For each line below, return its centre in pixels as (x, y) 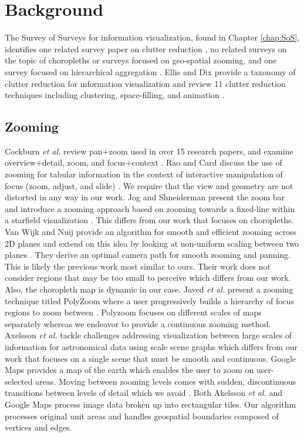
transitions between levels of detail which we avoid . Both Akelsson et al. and (144, 393)
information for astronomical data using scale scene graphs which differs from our (151, 346)
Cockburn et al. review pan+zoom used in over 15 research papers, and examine (149, 151)
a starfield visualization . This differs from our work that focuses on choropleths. (149, 220)
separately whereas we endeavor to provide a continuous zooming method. (138, 323)
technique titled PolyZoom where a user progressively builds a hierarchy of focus (150, 300)
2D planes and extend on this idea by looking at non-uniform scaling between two (152, 243)
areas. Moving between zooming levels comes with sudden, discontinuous (166, 381)
